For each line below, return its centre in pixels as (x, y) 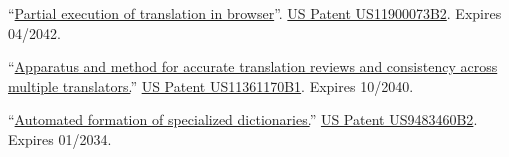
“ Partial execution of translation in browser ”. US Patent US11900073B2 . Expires (255, 13)
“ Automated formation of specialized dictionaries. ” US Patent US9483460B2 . (243, 119)
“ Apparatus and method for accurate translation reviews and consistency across (253, 66)
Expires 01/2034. (60, 138)
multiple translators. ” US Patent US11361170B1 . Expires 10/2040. (211, 85)
